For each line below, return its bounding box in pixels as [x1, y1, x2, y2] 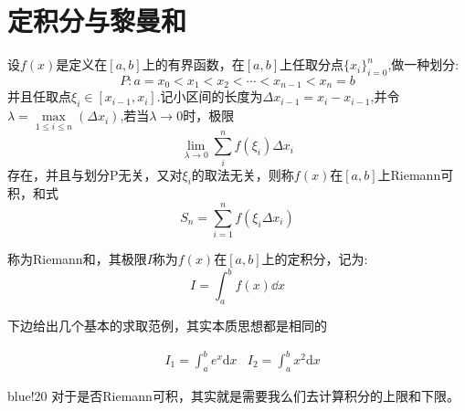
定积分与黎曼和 [7, 2, 187, 39]
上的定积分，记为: [261, 249, 368, 269]
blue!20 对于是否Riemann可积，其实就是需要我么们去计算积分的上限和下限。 [7, 385, 460, 405]
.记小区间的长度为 [156, 87, 263, 106]
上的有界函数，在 [142, 55, 245, 74]
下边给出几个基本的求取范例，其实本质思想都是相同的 [7, 315, 327, 334]
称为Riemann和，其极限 [7, 249, 147, 269]
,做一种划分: [387, 55, 460, 74]
